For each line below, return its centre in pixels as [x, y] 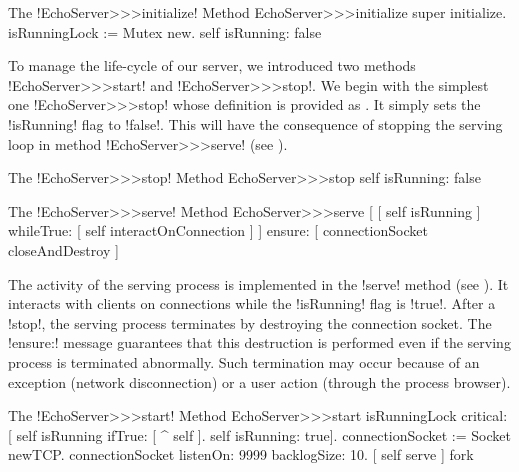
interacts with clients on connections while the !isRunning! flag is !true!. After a [252, 303]
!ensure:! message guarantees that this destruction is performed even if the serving [259, 342]
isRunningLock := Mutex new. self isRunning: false [165, 31]
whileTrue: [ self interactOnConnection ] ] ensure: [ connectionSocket [218, 230]
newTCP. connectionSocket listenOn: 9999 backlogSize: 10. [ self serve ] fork [241, 454]
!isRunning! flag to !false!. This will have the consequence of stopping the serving [255, 123]
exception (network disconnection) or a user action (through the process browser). [259, 381]
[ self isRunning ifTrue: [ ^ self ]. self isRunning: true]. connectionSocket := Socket [259, 434]
